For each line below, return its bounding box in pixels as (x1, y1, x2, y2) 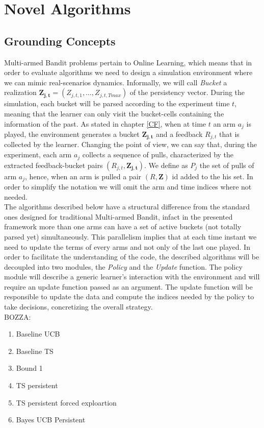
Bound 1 (16, 363, 43, 373)
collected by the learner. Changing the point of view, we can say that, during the (4, 139, 257, 150)
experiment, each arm (4, 149, 72, 160)
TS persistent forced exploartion (16, 397, 117, 408)
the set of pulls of (199, 159, 254, 170)
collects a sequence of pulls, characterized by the (82, 149, 234, 160)
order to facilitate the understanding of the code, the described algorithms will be (4, 251, 259, 262)
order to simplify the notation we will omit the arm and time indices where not (4, 181, 252, 192)
